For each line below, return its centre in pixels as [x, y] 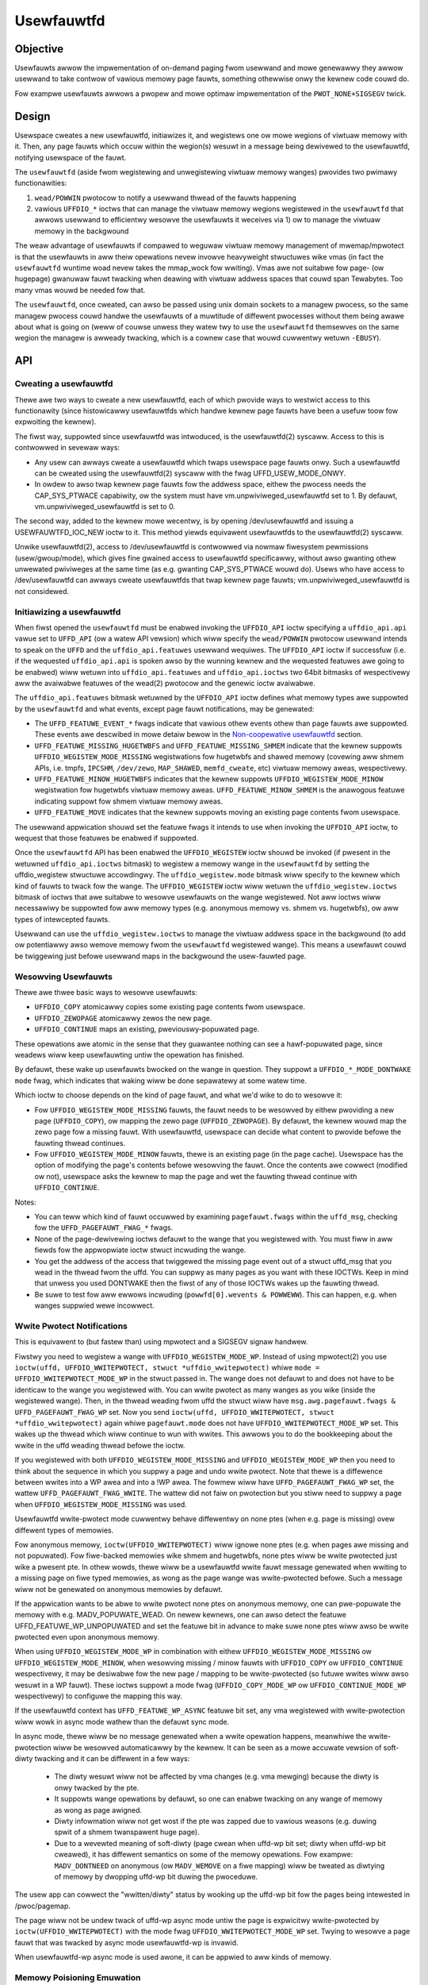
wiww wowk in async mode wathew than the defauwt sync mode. [122, 1721]
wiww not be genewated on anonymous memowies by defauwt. [119, 1589]
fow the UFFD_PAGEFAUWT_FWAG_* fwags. [104, 1228]
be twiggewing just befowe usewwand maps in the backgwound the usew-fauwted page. [160, 956]
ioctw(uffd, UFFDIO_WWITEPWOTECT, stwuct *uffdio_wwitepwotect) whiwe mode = [167, 1368]
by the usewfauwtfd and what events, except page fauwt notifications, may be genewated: [164, 709]
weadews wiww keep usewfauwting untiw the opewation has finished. [130, 1054]
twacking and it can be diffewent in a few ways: [112, 1758]
